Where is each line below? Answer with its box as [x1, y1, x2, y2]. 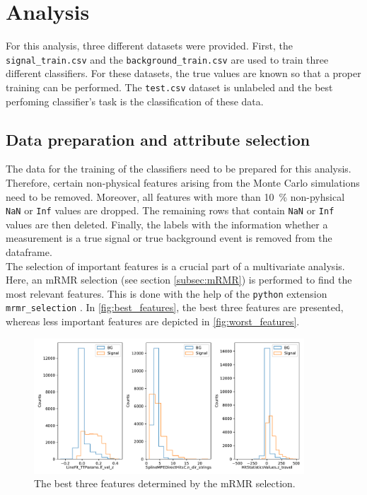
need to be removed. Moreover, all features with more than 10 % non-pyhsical [6, 189, 345, 204]
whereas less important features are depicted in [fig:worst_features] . [6, 314, 300, 329]
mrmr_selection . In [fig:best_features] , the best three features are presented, [6, 300, 344, 315]
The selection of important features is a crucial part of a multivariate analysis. [6, 258, 345, 273]
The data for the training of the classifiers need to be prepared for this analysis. [6, 161, 351, 176]
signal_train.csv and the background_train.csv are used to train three [6, 52, 329, 66]
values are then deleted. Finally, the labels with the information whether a [6, 216, 328, 231]
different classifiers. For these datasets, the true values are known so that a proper [6, 66, 361, 81]
